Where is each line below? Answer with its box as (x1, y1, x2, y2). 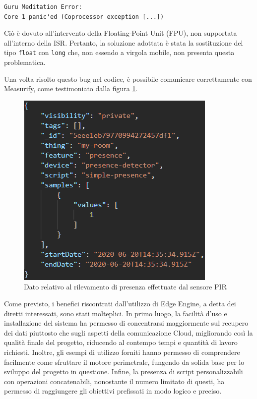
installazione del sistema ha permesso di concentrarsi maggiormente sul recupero (4, 318, 249, 328)
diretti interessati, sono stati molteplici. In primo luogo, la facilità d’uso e (4, 308, 227, 318)
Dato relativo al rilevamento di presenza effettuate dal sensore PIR (24, 282, 227, 292)
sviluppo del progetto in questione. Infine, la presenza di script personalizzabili (4, 366, 243, 377)
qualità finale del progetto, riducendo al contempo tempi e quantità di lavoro (4, 337, 238, 347)
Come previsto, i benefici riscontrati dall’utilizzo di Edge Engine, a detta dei (4, 298, 236, 308)
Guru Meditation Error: (4, 3, 82, 10)
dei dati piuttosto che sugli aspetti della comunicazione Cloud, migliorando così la (4, 327, 253, 338)
